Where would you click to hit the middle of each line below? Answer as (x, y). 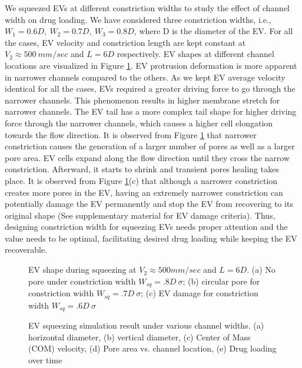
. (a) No (261, 270)
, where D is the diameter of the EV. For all (213, 31)
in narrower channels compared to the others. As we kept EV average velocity (145, 77)
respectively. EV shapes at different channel (195, 54)
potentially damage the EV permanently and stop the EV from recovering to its (149, 204)
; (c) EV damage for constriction (200, 293)
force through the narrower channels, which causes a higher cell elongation (139, 123)
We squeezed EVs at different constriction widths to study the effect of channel (147, 8)
